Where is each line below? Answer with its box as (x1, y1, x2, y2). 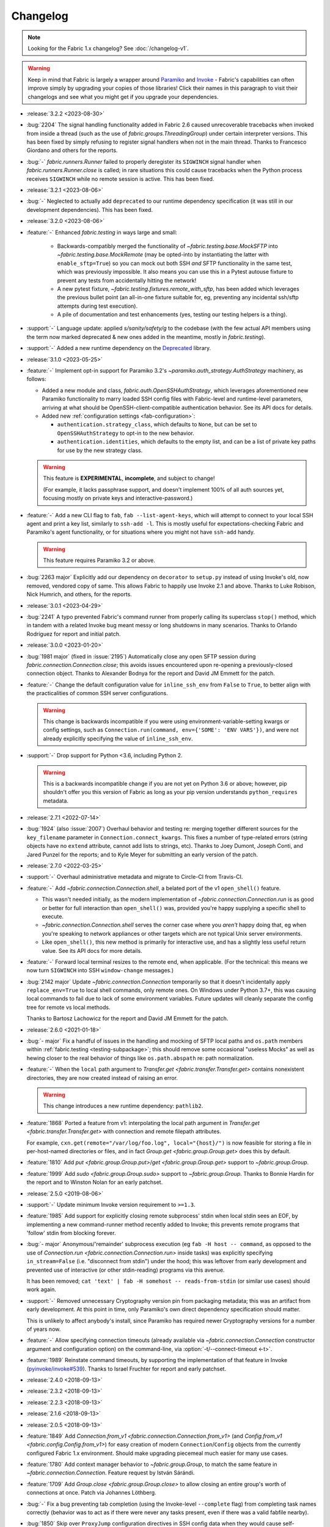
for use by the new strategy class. (57, 446, 143, 454)
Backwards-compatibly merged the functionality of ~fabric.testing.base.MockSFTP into (57, 242, 278, 250)
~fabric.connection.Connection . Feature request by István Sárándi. (26, 1469, 195, 1476)
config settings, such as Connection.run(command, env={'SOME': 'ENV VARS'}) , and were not (43, 726, 299, 734)
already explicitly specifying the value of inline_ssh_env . (43, 735, 193, 742)
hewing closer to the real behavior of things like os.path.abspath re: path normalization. (26, 1054, 254, 1062)
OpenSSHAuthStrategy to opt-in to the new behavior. (57, 429, 195, 437)
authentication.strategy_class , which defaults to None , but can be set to (57, 421, 257, 428)
